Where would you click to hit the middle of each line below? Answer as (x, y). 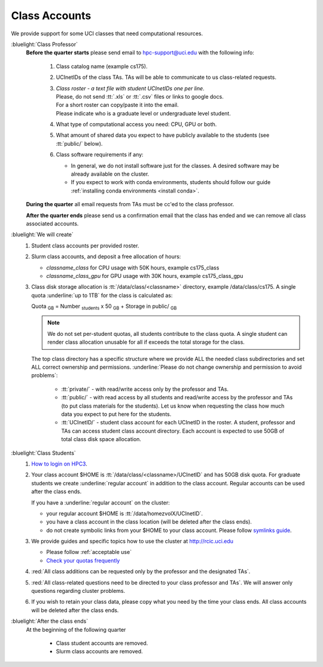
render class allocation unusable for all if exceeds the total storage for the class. (146, 342)
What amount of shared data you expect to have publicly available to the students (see (163, 135)
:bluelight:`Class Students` (43, 453)
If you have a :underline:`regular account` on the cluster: (100, 503)
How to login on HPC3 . (60, 464)
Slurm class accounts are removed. (99, 651)
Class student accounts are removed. (102, 643)
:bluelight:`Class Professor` (44, 44)
